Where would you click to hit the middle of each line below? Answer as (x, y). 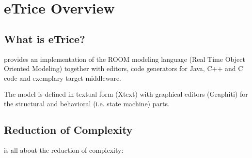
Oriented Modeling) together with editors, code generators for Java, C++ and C (124, 68)
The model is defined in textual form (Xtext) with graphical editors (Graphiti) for (126, 94)
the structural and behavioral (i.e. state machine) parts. (87, 103)
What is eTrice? (45, 38)
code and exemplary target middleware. (63, 78)
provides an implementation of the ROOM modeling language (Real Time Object (125, 59)
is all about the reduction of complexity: (64, 150)
